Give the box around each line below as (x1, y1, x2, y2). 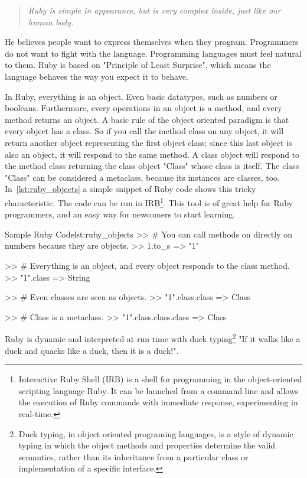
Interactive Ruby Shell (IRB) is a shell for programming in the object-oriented (18, 373, 302, 385)
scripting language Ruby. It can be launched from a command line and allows (18, 384, 299, 396)
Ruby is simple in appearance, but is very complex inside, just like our (28, 4, 281, 16)
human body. (28, 15, 74, 28)
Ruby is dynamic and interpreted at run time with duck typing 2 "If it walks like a (5, 331, 301, 344)
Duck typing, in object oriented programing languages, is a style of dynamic (18, 427, 293, 440)
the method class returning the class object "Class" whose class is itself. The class (5, 160, 299, 172)
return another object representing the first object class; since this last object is (5, 136, 292, 148)
